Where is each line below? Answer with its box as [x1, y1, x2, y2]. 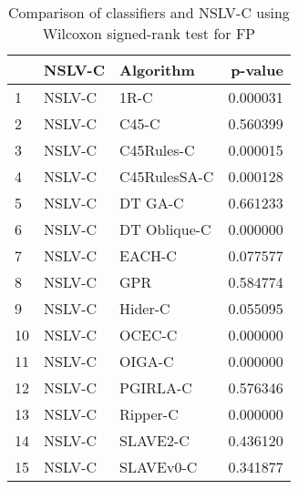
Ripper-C [119, 403, 179, 424]
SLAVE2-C [119, 430, 190, 451]
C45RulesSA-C [119, 166, 214, 187]
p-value [231, 59, 283, 80]
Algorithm [119, 59, 195, 80]
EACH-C [119, 245, 177, 266]
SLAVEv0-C [119, 456, 198, 477]
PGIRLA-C [119, 377, 192, 398]
